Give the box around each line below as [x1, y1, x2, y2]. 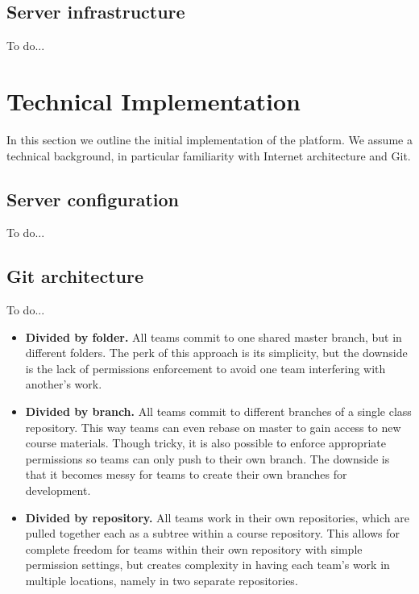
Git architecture [6, 264, 143, 289]
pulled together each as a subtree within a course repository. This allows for [25, 525, 400, 542]
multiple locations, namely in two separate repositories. [25, 572, 298, 589]
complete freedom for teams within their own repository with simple [25, 540, 363, 557]
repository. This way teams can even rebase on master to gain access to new [25, 418, 401, 435]
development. [25, 482, 91, 499]
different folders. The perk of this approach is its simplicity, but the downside [25, 344, 408, 361]
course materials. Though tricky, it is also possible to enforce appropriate [25, 434, 386, 451]
